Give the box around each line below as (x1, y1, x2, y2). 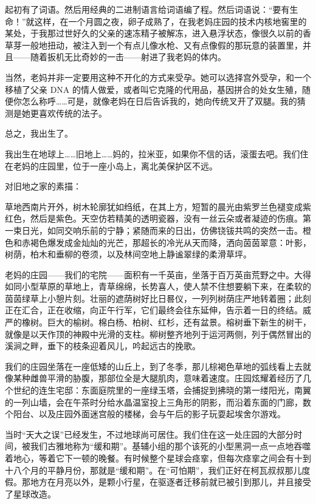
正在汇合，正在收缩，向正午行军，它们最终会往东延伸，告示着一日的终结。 (5, 304, 303, 316)
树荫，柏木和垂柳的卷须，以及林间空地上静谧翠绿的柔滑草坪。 (5, 248, 252, 261)
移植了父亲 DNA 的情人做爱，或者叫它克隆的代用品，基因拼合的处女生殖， (5, 83, 303, 95)
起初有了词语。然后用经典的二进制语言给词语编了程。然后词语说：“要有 (5, 3, 290, 15)
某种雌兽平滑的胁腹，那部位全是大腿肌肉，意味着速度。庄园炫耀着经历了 (13, 372, 303, 384)
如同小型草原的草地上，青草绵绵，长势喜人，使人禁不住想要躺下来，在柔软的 (5, 280, 311, 293)
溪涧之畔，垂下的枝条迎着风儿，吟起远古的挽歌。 (5, 339, 201, 352)
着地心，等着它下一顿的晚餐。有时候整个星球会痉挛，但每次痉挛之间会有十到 (5, 452, 311, 464)
